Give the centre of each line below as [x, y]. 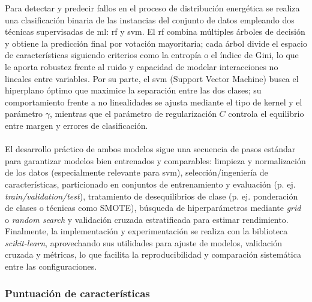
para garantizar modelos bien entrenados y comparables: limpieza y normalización [155, 160]
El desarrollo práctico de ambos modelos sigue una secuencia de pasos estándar [150, 149]
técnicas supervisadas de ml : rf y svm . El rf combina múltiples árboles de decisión [155, 31]
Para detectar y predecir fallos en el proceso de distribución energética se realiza [152, 8]
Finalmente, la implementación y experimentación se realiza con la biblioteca [146, 231]
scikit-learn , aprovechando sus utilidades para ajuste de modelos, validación [143, 242]
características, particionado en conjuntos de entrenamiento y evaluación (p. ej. [150, 184]
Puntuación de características [77, 293]
